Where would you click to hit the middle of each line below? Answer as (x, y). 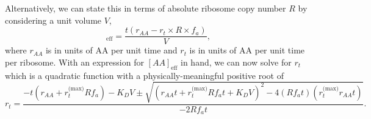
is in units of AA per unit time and (111, 50)
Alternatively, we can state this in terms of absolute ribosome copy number (146, 8)
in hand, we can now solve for (236, 62)
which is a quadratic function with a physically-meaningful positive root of (144, 75)
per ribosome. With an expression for (74, 62)
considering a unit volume (53, 20)
